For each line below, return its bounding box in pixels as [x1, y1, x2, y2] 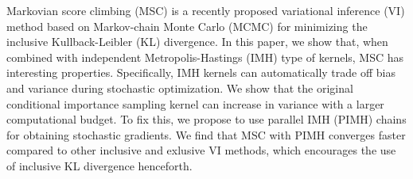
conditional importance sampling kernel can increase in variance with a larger [6, 95, 384, 112]
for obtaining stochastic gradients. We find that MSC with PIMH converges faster [6, 126, 406, 143]
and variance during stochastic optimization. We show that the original [6, 79, 353, 96]
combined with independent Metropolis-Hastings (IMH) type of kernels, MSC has [6, 48, 404, 65]
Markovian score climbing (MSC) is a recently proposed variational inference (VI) [6, 2, 405, 18]
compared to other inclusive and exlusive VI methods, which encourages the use [6, 142, 396, 158]
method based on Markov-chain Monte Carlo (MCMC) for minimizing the [6, 17, 368, 34]
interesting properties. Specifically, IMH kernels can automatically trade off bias [6, 64, 395, 81]
